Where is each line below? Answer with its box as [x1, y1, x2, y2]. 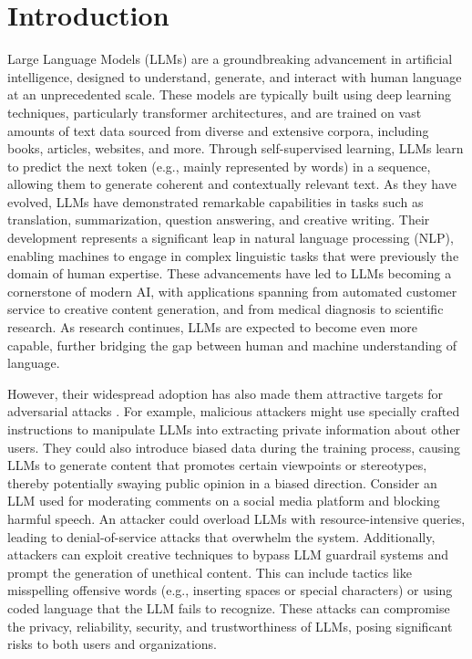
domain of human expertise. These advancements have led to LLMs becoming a [7, 264, 452, 283]
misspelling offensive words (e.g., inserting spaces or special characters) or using [7, 581, 453, 600]
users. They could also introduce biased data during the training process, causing [7, 437, 460, 456]
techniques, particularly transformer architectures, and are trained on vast [7, 102, 422, 121]
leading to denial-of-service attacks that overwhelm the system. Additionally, [7, 527, 436, 546]
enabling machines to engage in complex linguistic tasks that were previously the [7, 246, 459, 265]
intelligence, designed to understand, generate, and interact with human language [7, 67, 462, 86]
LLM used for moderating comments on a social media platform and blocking [7, 491, 440, 510]
